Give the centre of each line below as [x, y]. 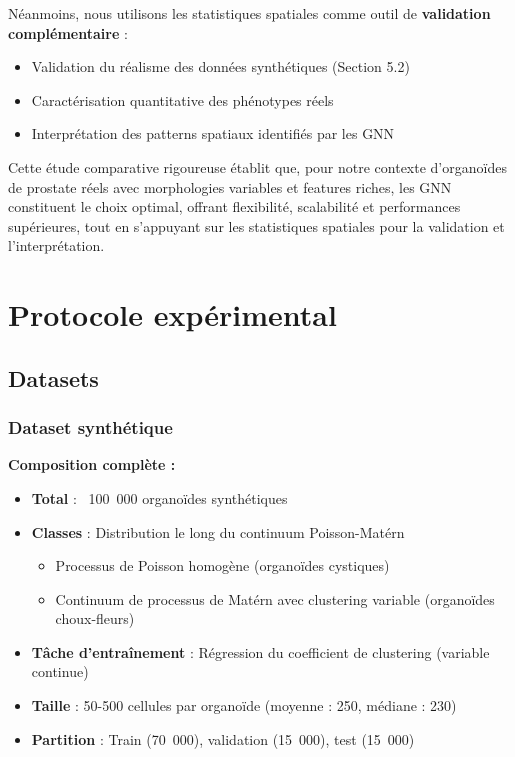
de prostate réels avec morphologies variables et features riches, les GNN [230, 186]
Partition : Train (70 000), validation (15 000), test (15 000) [223, 738]
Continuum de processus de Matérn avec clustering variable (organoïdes [275, 598]
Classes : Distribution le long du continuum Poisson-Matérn [218, 531]
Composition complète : [92, 464]
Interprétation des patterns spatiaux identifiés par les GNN [213, 133]
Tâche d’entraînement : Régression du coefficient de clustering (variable [260, 651]
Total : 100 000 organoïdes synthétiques [159, 497]
